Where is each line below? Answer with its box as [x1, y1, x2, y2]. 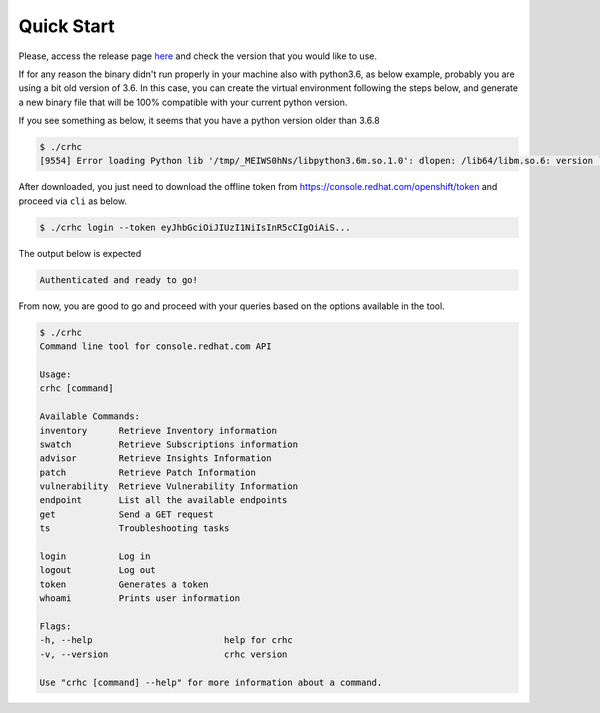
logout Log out [39, 565, 157, 576]
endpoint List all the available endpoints [39, 495, 288, 506]
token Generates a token [39, 578, 209, 590]
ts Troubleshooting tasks [39, 523, 230, 534]
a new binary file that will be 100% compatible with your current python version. [18, 96, 348, 108]
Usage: [39, 368, 72, 380]
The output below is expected [18, 247, 142, 259]
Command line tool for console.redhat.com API [39, 341, 272, 352]
